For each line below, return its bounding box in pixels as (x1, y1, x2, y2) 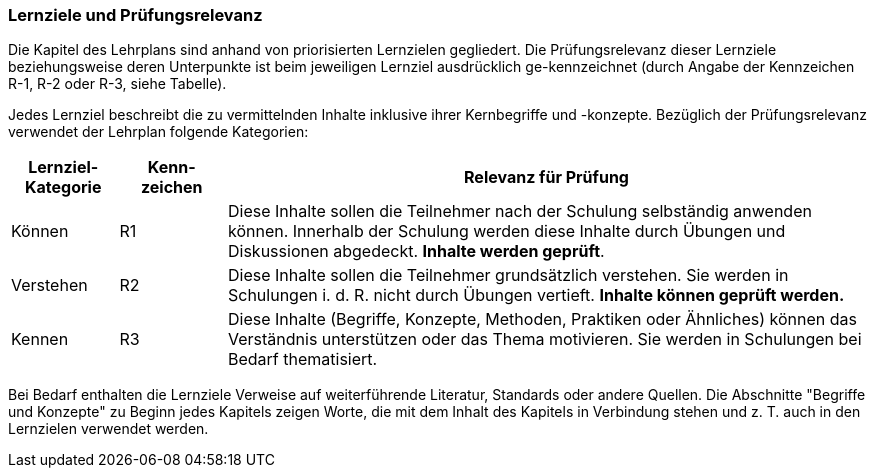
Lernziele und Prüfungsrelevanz (8, 5, 263, 25)
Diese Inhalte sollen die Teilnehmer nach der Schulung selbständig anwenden (228, 201, 812, 222)
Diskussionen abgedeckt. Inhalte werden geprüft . (228, 241, 605, 262)
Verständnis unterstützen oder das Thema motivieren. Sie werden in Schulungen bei (228, 329, 862, 350)
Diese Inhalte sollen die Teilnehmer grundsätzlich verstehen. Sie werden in (228, 265, 789, 286)
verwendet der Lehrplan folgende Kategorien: (8, 123, 309, 141)
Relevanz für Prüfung (464, 167, 629, 188)
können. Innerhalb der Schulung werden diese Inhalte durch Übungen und (228, 221, 786, 242)
